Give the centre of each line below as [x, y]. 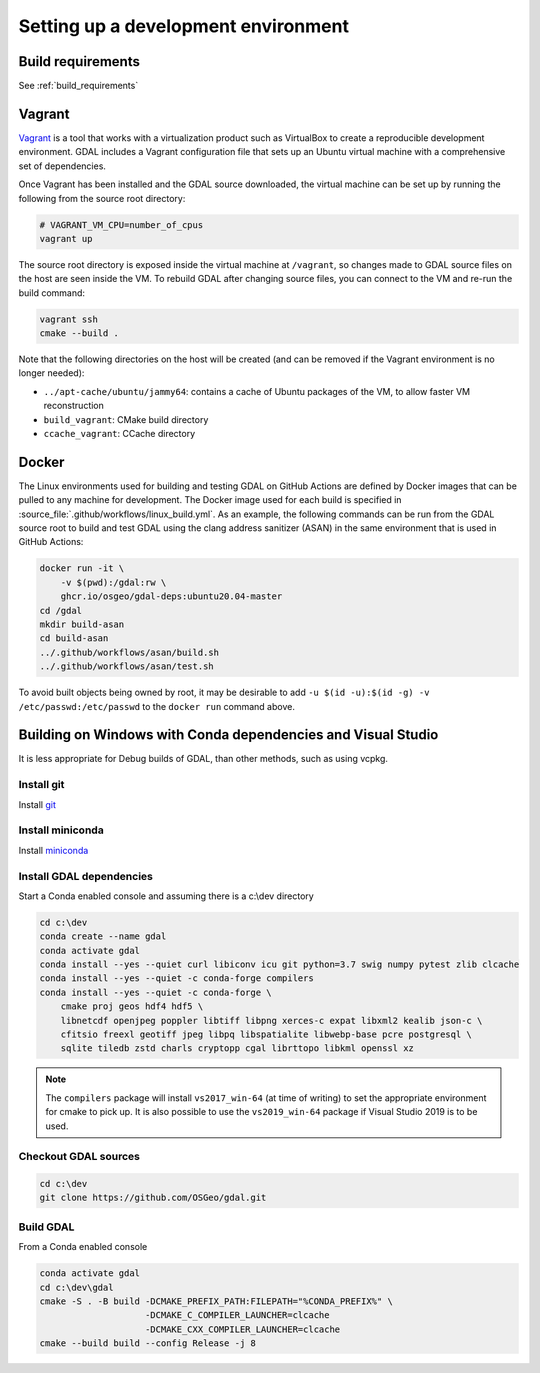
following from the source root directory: [102, 198]
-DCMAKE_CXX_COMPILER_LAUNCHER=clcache [243, 1329]
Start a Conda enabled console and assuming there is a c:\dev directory [166, 896]
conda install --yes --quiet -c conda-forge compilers [176, 978]
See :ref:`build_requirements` [78, 86]
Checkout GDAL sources [79, 1157]
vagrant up [66, 238]
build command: [51, 292]
